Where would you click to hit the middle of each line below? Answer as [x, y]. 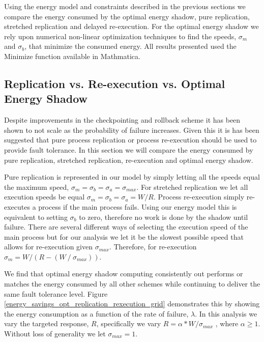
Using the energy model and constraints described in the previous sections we [125, 6]
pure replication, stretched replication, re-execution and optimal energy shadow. [129, 160]
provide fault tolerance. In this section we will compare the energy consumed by [129, 149]
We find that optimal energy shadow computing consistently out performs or [124, 274]
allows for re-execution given [48, 247]
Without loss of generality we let [55, 334]
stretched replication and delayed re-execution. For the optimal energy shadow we [131, 26]
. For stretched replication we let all [192, 187]
